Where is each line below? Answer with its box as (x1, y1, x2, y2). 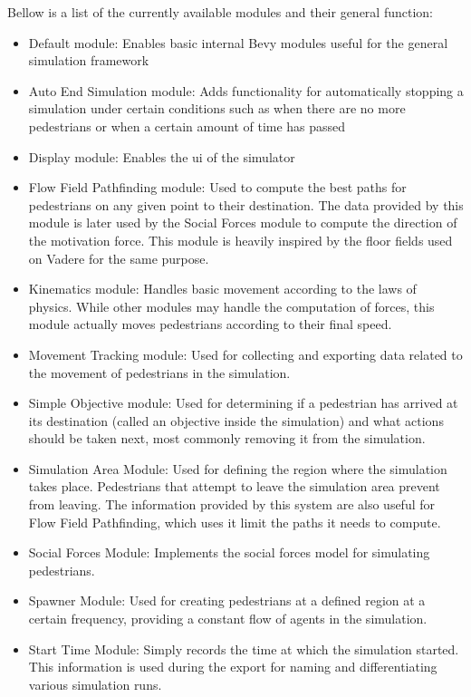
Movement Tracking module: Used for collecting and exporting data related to (28, 344, 463, 363)
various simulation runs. (28, 674, 162, 693)
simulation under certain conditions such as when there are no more (28, 99, 406, 118)
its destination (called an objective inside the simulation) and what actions (28, 411, 444, 430)
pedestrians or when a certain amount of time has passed (28, 116, 346, 135)
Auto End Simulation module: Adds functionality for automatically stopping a (28, 81, 464, 100)
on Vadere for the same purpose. (28, 248, 209, 267)
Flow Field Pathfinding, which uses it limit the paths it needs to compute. (28, 512, 441, 531)
